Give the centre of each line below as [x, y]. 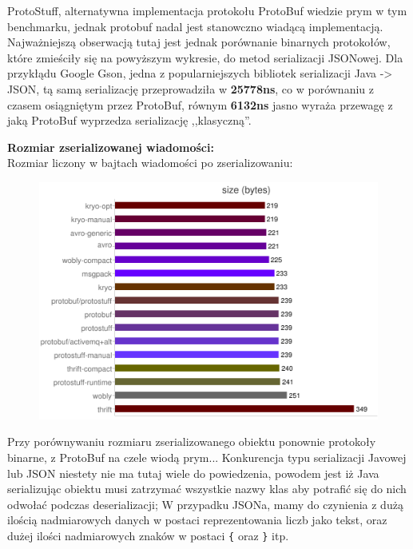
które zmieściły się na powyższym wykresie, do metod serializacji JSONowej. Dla [205, 57]
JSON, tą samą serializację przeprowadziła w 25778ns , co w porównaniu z [191, 88]
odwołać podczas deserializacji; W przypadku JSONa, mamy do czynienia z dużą [205, 504]
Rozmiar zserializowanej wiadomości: [111, 147]
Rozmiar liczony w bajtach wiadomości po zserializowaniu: [150, 163]
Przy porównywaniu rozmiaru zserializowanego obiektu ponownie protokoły [192, 442]
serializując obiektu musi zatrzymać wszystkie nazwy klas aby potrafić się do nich [207, 489]
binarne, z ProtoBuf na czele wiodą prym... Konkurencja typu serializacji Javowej [207, 457]
